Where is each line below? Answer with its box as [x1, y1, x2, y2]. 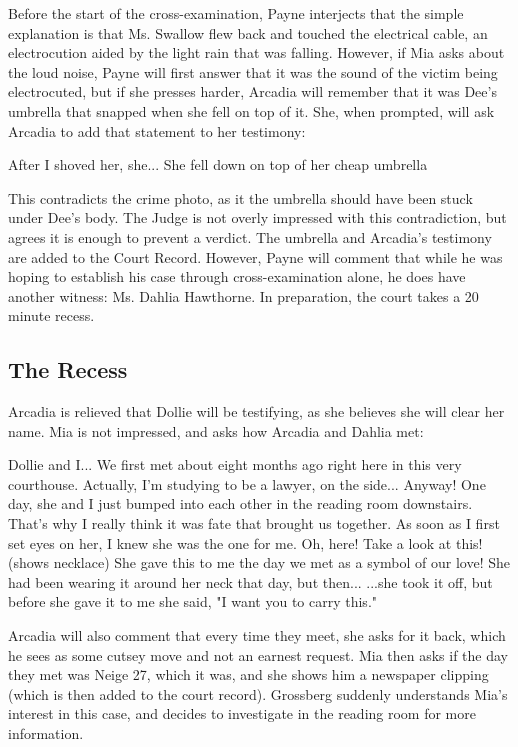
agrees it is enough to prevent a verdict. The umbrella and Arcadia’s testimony [8, 226, 492, 247]
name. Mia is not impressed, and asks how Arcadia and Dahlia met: [8, 420, 424, 441]
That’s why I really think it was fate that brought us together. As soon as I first [8, 513, 500, 534]
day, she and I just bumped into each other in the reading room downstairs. [8, 493, 473, 514]
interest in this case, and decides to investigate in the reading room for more [8, 703, 476, 724]
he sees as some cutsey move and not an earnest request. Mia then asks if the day [8, 644, 509, 665]
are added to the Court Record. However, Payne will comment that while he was [8, 246, 503, 267]
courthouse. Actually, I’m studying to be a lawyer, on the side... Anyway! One [8, 473, 486, 494]
